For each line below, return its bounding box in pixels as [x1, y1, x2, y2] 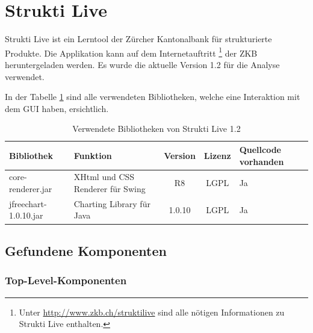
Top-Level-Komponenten [5, 273, 127, 288]
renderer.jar [9, 182, 52, 195]
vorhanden [239, 155, 284, 167]
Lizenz [203, 149, 231, 161]
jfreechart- [9, 197, 47, 210]
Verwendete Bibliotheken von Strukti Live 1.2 [72, 122, 241, 135]
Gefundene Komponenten [5, 241, 167, 260]
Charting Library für [73, 197, 150, 210]
